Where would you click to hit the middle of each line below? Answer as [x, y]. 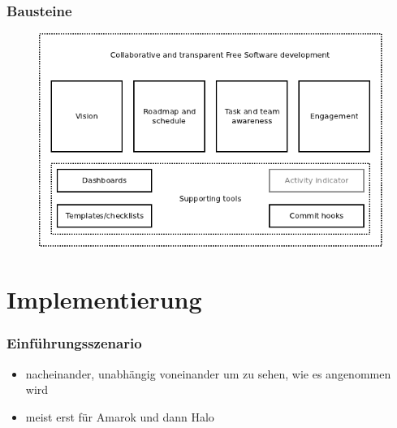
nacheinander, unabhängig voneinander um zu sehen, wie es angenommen [208, 373]
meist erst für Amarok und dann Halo [120, 416]
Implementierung [104, 299]
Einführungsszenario [74, 343]
